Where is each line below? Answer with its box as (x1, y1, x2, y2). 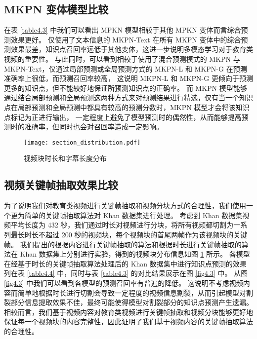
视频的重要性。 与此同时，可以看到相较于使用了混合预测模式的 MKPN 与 (4, 53, 240, 64)
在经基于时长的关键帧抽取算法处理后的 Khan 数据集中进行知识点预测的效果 (4, 258, 247, 268)
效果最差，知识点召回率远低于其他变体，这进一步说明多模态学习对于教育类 (10, 44, 253, 54)
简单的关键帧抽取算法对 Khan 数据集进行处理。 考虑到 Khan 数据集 (24, 210, 243, 220)
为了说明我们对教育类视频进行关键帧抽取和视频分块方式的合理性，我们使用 (4, 200, 246, 211)
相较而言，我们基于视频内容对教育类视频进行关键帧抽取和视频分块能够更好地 (4, 306, 253, 317)
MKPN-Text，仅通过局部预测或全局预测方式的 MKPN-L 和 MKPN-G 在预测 (4, 63, 247, 74)
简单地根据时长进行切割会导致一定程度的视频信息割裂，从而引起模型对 (17, 287, 246, 298)
